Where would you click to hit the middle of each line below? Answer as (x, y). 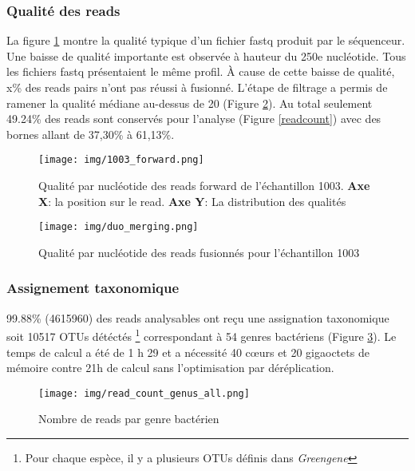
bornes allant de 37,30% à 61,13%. (91, 134)
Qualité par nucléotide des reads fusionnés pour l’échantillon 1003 (199, 252)
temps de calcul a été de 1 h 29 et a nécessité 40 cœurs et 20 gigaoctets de (188, 352)
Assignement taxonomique (93, 288)
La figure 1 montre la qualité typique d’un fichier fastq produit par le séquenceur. (206, 40)
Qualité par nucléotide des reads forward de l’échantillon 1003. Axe (204, 186)
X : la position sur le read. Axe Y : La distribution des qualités (192, 201)
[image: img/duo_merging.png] (119, 227)
